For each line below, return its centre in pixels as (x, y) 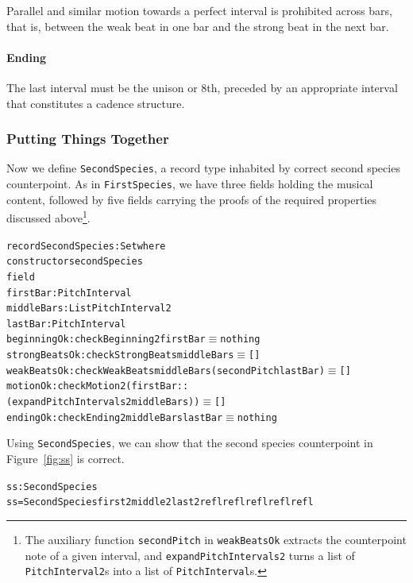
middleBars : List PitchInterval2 (89, 309)
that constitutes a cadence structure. (96, 103)
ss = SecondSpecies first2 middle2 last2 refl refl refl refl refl (160, 502)
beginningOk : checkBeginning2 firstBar (106, 340)
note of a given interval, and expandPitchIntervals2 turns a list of (190, 555)
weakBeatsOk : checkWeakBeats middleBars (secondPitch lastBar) (166, 371)
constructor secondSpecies (75, 262)
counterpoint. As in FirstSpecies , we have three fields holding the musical (190, 184)
